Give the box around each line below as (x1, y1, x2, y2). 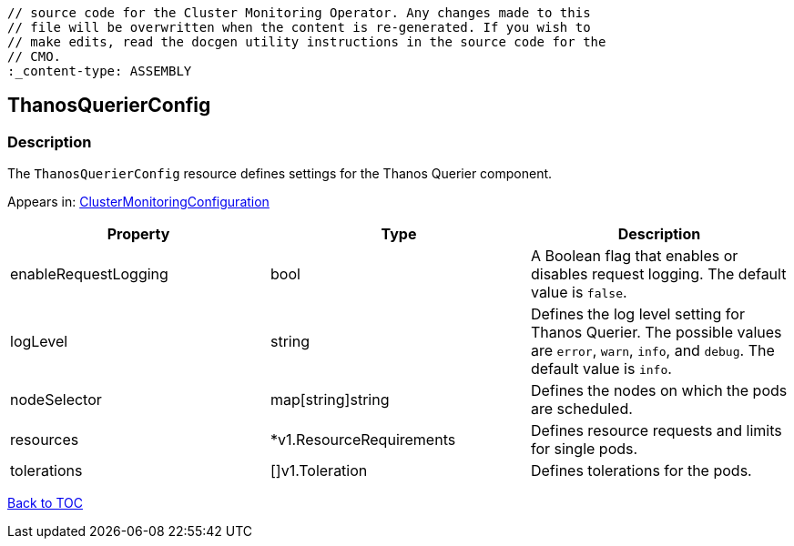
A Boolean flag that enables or (530, 247, 738, 266)
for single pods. (530, 440, 638, 459)
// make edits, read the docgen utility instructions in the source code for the (7, 35, 606, 49)
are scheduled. (530, 399, 633, 419)
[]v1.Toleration (270, 461, 368, 480)
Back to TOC (7, 495, 83, 511)
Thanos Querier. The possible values (530, 323, 782, 342)
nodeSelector (10, 390, 102, 409)
